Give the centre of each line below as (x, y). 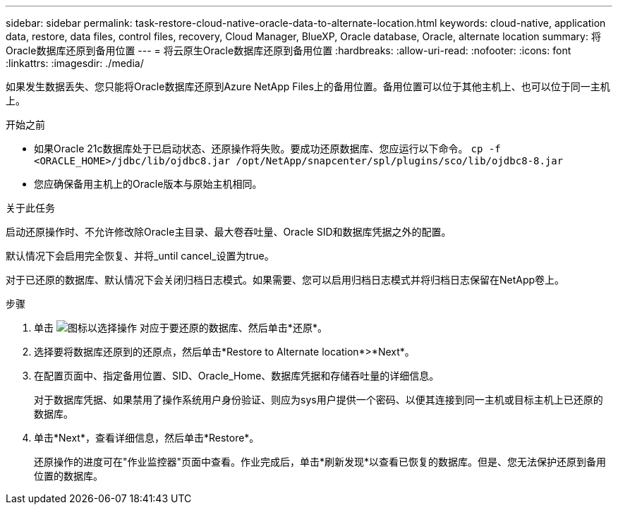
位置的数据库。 (68, 476)
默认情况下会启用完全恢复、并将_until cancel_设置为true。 (140, 256)
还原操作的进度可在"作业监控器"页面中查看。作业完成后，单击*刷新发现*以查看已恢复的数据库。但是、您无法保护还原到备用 (320, 462)
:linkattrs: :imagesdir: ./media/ (75, 63)
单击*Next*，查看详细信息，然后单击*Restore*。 (147, 438)
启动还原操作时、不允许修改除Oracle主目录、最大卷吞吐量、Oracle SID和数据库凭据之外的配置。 (229, 232)
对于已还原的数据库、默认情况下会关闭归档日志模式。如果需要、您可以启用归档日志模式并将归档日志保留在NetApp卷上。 (285, 280)
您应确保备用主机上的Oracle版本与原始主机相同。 (148, 184)
